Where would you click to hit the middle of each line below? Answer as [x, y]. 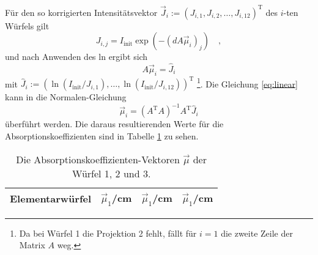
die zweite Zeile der [257, 233]
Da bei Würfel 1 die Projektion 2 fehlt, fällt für [108, 233]
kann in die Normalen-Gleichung [66, 97]
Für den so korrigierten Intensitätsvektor [81, 12]
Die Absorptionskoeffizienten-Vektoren [98, 159]
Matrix [32, 245]
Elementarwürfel [51, 198]
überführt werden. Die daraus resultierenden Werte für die [114, 124]
